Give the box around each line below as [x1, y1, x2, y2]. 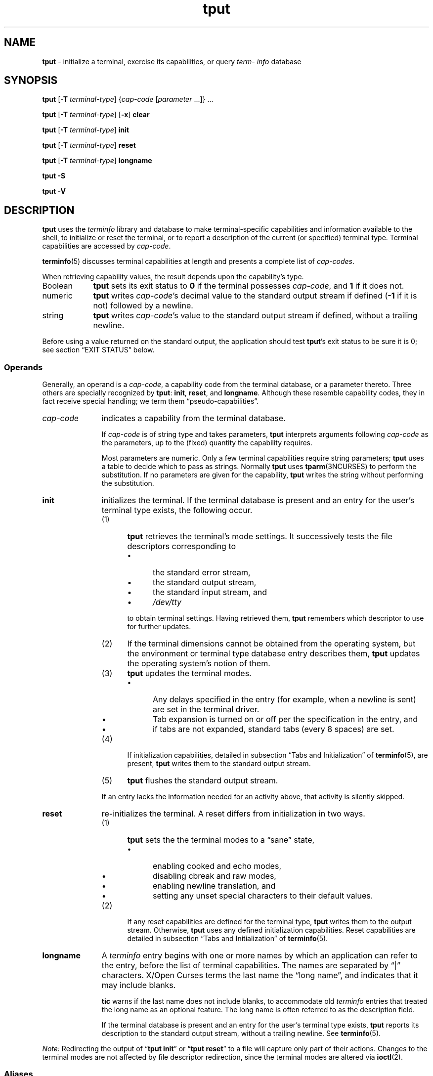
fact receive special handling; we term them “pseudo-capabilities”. [42, 397, 259, 406]
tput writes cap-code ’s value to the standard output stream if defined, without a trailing [93, 310, 418, 321]
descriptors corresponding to [127, 541, 236, 552]
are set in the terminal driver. [152, 704, 260, 715]
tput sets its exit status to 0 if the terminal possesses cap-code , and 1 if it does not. [93, 281, 404, 291]
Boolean [42, 281, 73, 291]
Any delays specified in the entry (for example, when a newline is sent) [152, 694, 416, 705]
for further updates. [127, 622, 191, 631]
